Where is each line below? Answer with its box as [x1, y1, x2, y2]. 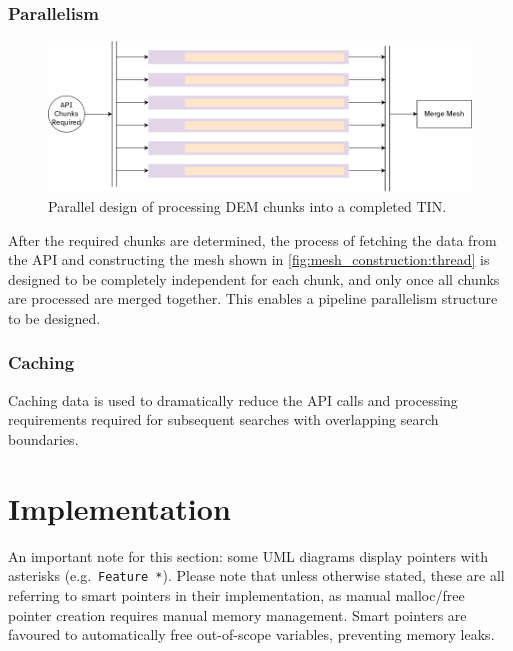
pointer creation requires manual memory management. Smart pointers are [8, 604, 467, 625]
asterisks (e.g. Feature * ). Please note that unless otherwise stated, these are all [8, 565, 505, 586]
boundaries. [8, 428, 79, 449]
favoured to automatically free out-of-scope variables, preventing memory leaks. [8, 624, 495, 645]
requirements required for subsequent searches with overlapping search [8, 409, 439, 430]
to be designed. [8, 307, 101, 328]
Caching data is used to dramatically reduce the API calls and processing [8, 389, 458, 410]
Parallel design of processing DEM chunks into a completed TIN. [48, 196, 447, 216]
